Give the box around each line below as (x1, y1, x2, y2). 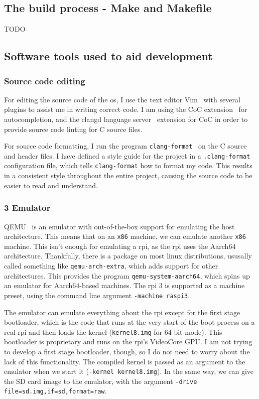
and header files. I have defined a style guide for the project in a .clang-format (4, 150, 250, 161)
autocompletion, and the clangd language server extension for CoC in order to (4, 113, 248, 124)
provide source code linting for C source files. (4, 123, 143, 134)
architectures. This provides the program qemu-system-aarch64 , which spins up (4, 270, 250, 281)
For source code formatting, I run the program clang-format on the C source (4, 141, 247, 151)
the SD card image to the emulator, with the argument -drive (4, 375, 197, 386)
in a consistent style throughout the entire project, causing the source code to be (4, 170, 252, 181)
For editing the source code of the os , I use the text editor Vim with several (4, 94, 240, 104)
